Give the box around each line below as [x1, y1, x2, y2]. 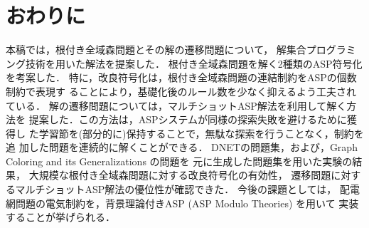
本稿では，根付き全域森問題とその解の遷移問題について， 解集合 [6, 42, 306, 57]
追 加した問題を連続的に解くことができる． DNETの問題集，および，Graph [6, 140, 358, 155]
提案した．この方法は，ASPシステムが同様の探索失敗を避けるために [28, 112, 348, 127]
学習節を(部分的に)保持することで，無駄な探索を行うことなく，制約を [38, 125, 364, 140]
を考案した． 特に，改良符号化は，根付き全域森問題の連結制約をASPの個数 [6, 70, 357, 85]
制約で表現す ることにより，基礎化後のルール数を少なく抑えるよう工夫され [6, 83, 356, 98]
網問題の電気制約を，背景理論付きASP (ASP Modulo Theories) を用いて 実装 [6, 195, 359, 210]
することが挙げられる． [6, 209, 115, 224]
